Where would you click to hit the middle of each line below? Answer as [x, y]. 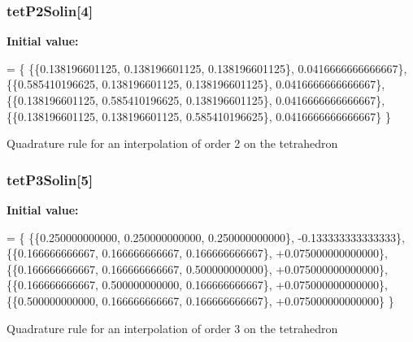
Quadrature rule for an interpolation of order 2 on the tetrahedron [172, 143]
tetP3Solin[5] [50, 179]
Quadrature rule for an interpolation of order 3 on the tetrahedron [172, 328]
